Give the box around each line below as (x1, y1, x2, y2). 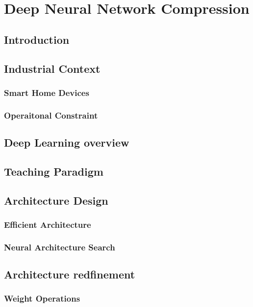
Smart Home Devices (4, 86, 89, 98)
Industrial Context (4, 61, 101, 76)
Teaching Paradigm (4, 163, 103, 179)
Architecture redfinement (4, 267, 135, 282)
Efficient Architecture (4, 218, 91, 230)
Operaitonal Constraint (4, 109, 98, 121)
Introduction (4, 31, 70, 47)
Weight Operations (4, 292, 80, 305)
